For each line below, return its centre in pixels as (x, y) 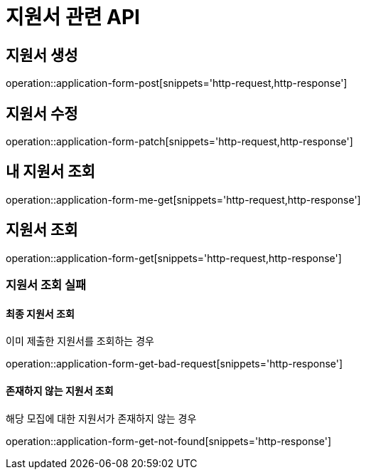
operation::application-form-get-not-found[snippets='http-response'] (169, 441)
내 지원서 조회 (50, 172)
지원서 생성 (42, 55)
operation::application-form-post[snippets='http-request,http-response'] (177, 83)
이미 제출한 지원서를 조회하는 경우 (80, 341)
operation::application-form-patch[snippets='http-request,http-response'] (179, 142)
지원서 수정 (42, 113)
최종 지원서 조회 (40, 313)
